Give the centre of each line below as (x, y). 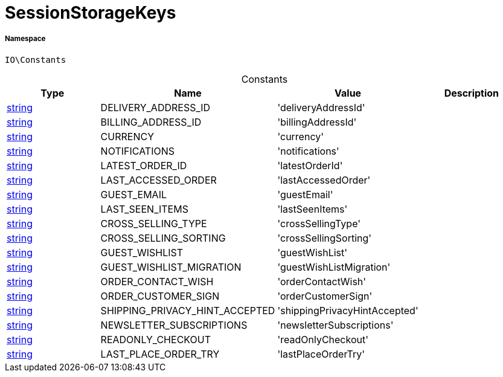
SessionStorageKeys (91, 13)
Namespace (25, 39)
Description (472, 93)
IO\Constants (36, 60)
